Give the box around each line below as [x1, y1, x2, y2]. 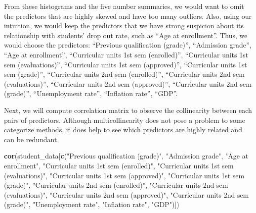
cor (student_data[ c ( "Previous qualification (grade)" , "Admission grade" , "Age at [4, 151, 249, 161]
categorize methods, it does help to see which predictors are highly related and [4, 124, 242, 135]
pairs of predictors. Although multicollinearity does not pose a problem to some [4, 114, 245, 125]
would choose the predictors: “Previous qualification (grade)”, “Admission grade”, [4, 40, 252, 50]
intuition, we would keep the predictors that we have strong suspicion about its [4, 20, 244, 31]
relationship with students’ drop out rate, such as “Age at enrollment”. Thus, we [4, 30, 248, 40]
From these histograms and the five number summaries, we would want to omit [4, 1, 244, 11]
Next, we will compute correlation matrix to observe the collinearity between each [4, 105, 252, 115]
